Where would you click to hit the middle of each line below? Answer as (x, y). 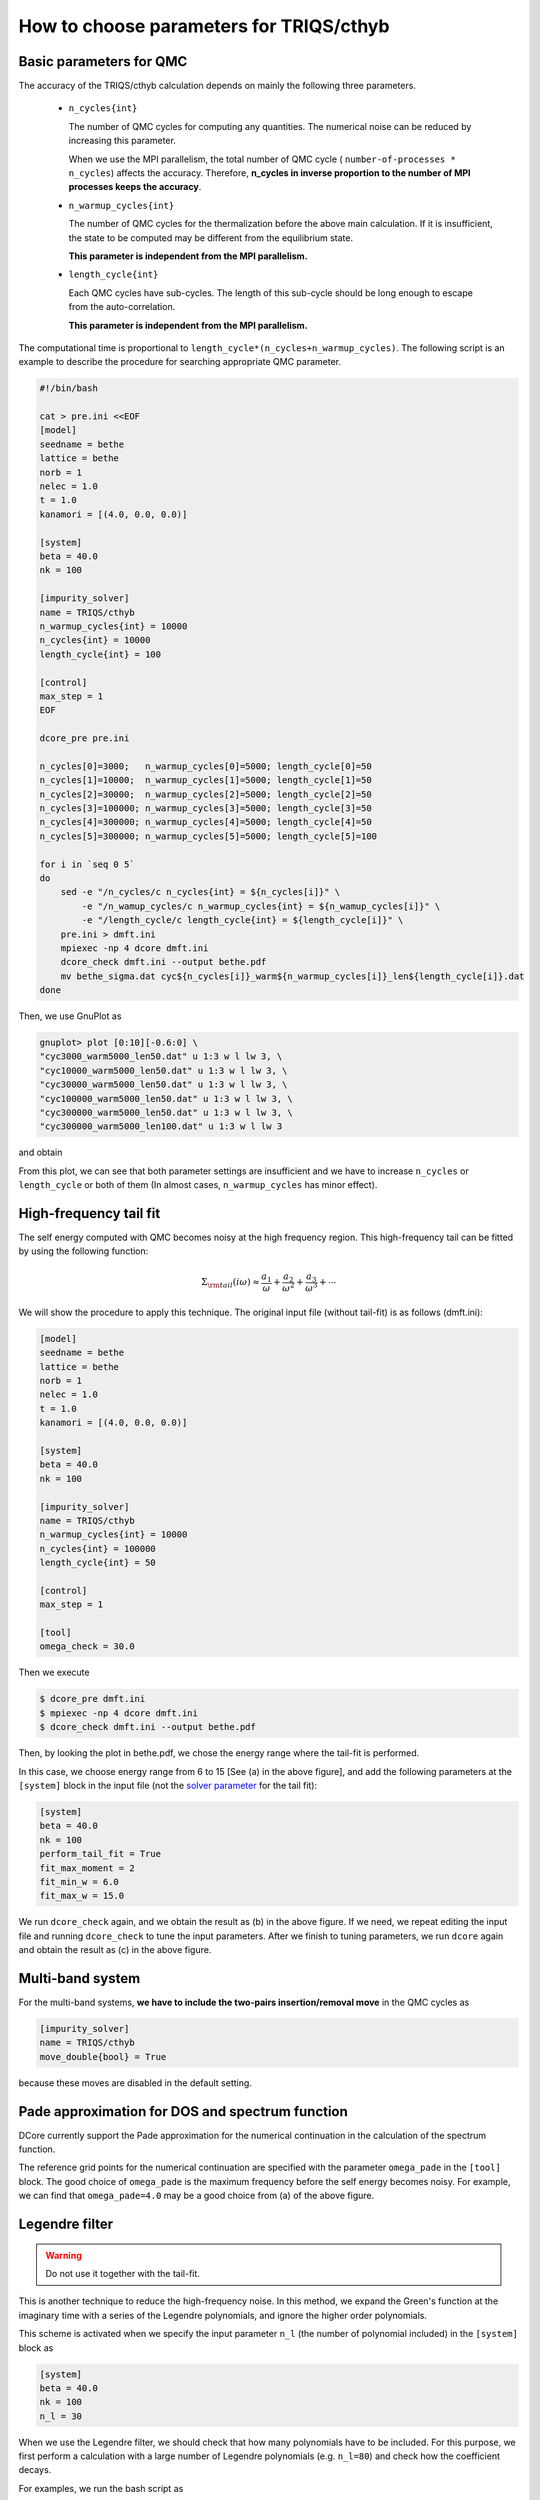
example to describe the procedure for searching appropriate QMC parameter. (180, 362)
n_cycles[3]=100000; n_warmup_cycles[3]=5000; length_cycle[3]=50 (205, 808)
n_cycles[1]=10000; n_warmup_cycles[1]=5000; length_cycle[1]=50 (205, 780)
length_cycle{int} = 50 (98, 1563)
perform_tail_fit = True (100, 1854)
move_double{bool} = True (103, 2056)
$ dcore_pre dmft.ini (92, 1699)
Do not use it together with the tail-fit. (122, 2273)
